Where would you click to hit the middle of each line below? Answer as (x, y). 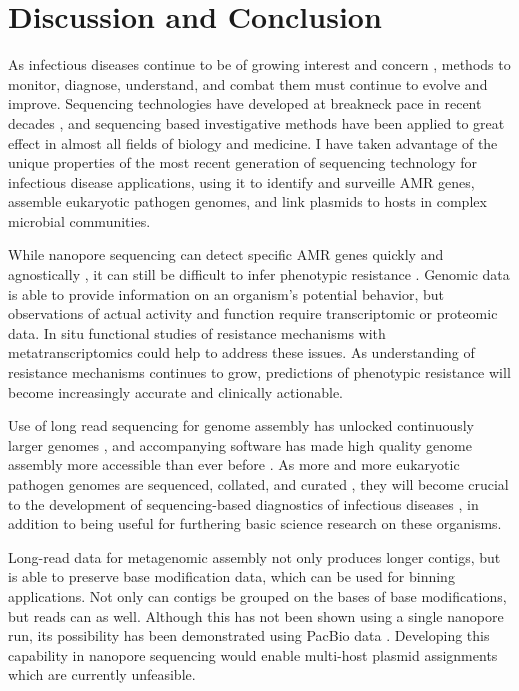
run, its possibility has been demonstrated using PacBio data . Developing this (249, 635)
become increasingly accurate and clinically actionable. (175, 391)
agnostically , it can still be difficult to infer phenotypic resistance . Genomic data (259, 274)
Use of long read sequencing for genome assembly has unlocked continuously (241, 425)
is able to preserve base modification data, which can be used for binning (231, 576)
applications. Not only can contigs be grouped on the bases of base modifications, (257, 595)
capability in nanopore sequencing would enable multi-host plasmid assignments (253, 654)
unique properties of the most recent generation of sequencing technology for (243, 162)
